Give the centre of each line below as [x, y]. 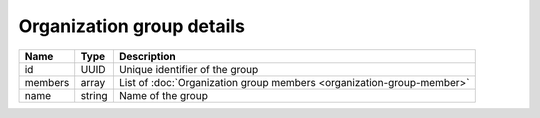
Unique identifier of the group [188, 69]
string [94, 95]
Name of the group [163, 95]
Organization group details [131, 26]
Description [147, 56]
